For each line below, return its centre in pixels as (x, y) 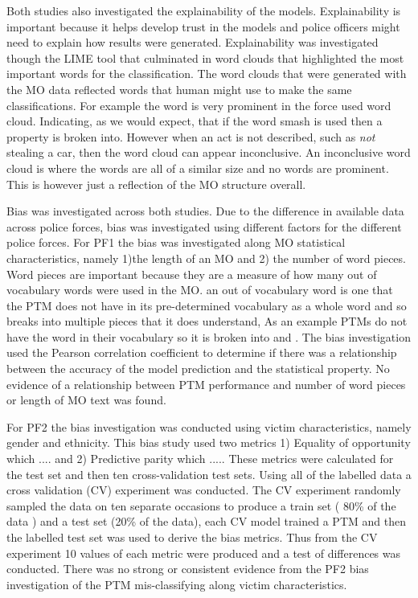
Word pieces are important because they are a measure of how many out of (192, 274)
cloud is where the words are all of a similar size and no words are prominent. (198, 168)
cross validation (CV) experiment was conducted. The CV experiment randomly (204, 490)
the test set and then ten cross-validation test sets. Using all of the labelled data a (209, 474)
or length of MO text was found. (86, 400)
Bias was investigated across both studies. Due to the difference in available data (205, 211)
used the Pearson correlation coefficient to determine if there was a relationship (202, 352)
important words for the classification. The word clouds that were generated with (207, 74)
